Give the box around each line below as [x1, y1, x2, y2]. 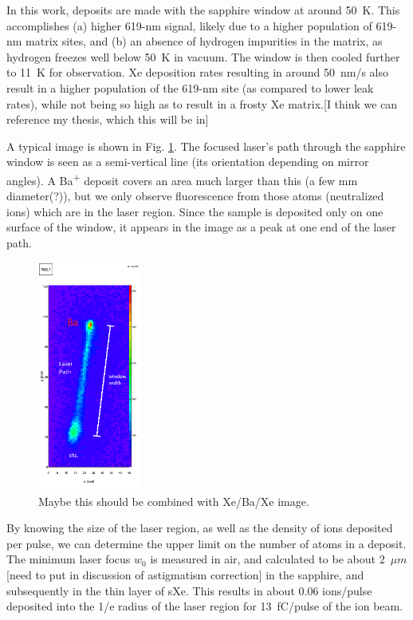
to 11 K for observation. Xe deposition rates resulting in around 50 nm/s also [6, 64, 389, 81]
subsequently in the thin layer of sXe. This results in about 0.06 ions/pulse [6, 582, 372, 598]
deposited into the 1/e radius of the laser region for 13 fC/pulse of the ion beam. [6, 598, 403, 614]
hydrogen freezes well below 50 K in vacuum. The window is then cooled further [6, 48, 400, 65]
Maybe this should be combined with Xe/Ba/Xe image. [38, 492, 309, 509]
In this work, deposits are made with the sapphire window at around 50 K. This [6, 2, 400, 18]
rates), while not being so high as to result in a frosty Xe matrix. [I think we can [6, 95, 398, 112]
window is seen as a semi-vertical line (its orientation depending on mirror [6, 153, 369, 170]
